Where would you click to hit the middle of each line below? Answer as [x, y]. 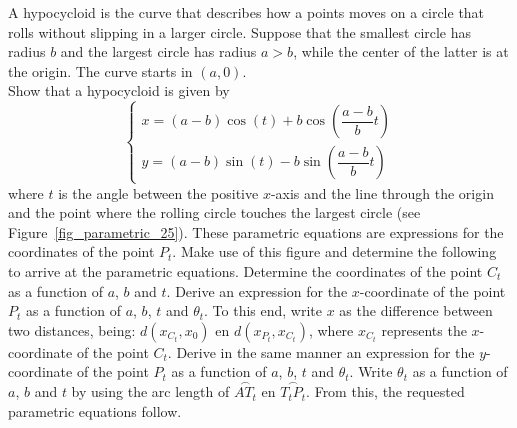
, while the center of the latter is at [401, 51]
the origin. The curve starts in [100, 70]
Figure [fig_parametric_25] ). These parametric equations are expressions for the [256, 231]
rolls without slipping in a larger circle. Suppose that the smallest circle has [240, 31]
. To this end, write [263, 310]
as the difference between [416, 310]
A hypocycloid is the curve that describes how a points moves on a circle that [246, 12]
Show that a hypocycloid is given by [119, 90]
